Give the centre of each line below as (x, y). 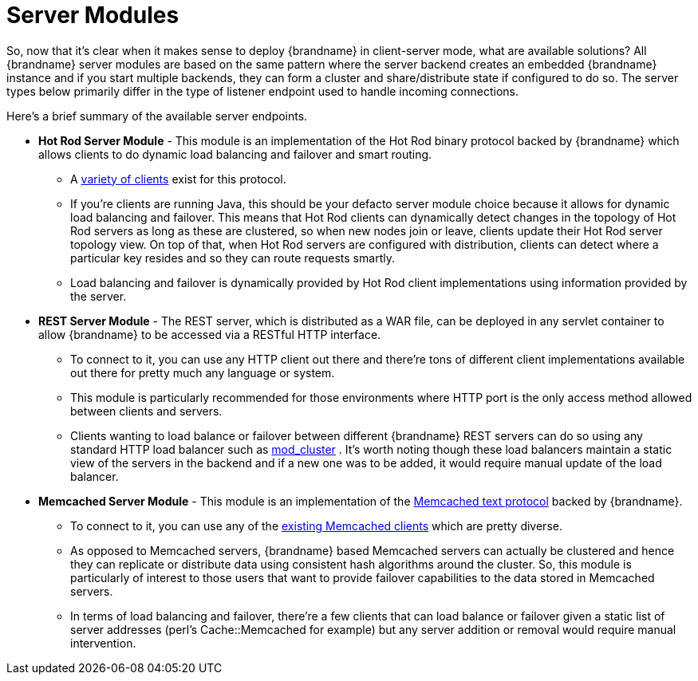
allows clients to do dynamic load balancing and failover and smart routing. (235, 154)
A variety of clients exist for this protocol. (178, 179)
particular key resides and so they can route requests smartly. (233, 258)
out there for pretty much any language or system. (203, 372)
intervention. (103, 643)
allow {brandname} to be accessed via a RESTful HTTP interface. (210, 334)
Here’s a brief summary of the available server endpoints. (157, 116)
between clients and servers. (146, 411)
